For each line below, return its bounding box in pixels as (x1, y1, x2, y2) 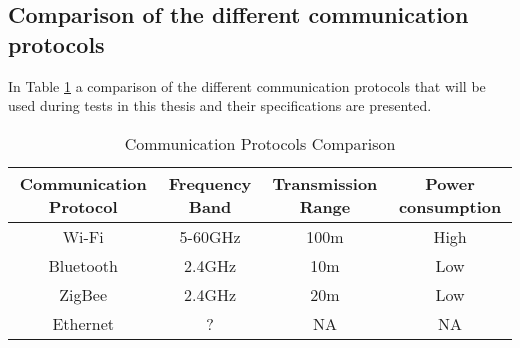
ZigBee (59, 282, 108, 306)
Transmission (272, 171, 378, 195)
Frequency (168, 171, 252, 195)
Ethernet (52, 311, 114, 335)
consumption (398, 194, 502, 218)
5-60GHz (179, 224, 241, 248)
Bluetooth (48, 253, 118, 277)
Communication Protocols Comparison (124, 131, 396, 155)
